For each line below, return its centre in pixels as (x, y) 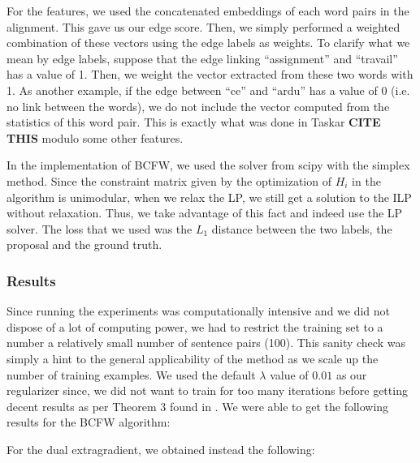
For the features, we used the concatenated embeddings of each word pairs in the (208, 11)
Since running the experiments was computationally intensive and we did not (199, 311)
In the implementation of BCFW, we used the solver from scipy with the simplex (208, 165)
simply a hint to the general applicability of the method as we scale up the (193, 358)
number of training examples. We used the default (131, 374)
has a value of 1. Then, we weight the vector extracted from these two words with (210, 74)
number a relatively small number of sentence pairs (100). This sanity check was (206, 343)
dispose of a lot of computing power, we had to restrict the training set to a (195, 326)
